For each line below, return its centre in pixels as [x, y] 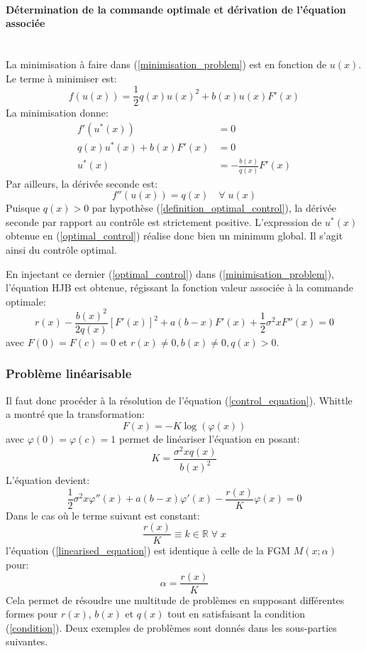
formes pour [32, 614]
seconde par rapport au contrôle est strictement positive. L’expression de [164, 221]
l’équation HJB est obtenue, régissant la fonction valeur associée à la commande [180, 287]
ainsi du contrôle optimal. [61, 249]
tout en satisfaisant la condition [237, 614]
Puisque [23, 208]
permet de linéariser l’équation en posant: [209, 438]
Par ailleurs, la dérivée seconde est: [82, 183]
